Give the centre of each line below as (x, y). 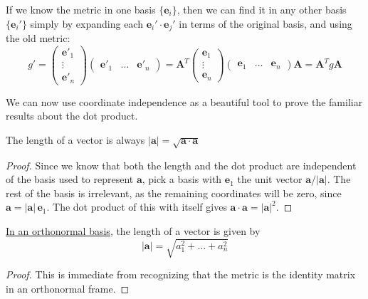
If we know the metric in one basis (81, 9)
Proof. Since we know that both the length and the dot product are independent (181, 165)
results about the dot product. (72, 116)
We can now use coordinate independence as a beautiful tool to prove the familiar (184, 101)
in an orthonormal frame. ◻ (68, 288)
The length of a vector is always (75, 139)
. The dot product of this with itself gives (137, 207)
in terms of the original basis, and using (266, 23)
